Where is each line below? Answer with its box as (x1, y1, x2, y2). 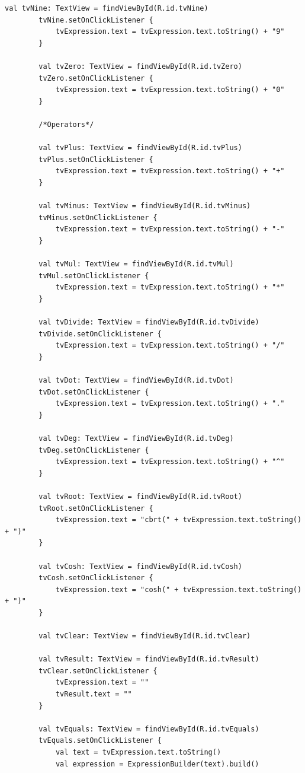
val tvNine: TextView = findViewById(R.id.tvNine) (5, 4, 208, 12)
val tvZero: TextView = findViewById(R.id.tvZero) (38, 62, 242, 71)
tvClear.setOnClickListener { (38, 666, 158, 675)
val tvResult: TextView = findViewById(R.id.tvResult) (38, 655, 259, 664)
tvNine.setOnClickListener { (38, 15, 153, 24)
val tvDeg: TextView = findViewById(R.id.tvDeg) (38, 434, 234, 443)
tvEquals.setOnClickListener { (38, 736, 162, 745)
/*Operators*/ (38, 120, 94, 129)
